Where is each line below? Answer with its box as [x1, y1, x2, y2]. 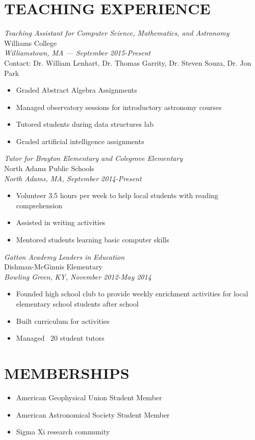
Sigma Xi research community [16, 426, 110, 437]
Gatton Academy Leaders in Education [4, 251, 125, 262]
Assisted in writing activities [16, 217, 106, 228]
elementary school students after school [16, 298, 139, 309]
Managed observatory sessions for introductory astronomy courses [16, 101, 222, 112]
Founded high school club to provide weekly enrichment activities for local [16, 288, 248, 299]
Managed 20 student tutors [16, 333, 105, 343]
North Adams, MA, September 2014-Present [4, 173, 142, 183]
